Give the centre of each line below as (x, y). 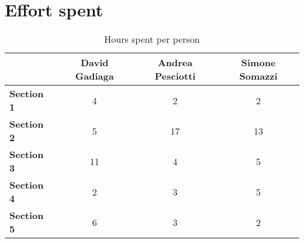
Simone (258, 63)
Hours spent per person (152, 39)
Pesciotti (175, 76)
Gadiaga (94, 76)
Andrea (175, 63)
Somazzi (258, 76)
